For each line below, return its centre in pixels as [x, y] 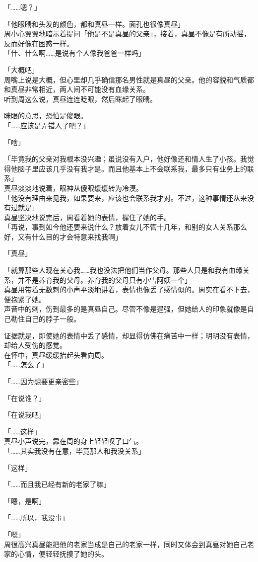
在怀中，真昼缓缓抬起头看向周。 [56, 355]
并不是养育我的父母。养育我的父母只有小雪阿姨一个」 [104, 280]
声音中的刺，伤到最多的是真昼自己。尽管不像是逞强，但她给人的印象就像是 [126, 309]
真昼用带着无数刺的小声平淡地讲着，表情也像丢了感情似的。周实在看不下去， [129, 289]
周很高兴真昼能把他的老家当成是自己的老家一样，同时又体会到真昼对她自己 [126, 544]
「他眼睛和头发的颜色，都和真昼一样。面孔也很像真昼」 [94, 24]
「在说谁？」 [25, 398]
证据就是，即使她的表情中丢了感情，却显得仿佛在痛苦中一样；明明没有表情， [129, 335]
